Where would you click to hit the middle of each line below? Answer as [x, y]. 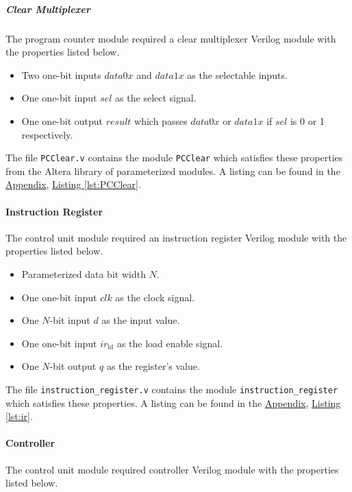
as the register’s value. [153, 366]
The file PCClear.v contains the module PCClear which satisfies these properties [174, 157]
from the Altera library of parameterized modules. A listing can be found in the [173, 171]
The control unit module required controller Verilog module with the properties [172, 469]
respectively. [47, 134]
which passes [161, 120]
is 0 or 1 [307, 120]
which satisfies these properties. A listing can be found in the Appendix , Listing [173, 402]
